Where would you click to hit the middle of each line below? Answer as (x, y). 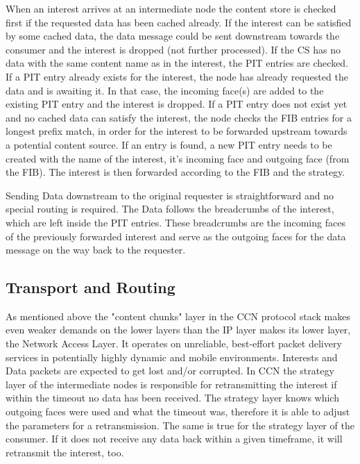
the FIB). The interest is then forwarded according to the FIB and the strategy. (175, 172)
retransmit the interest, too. (65, 452)
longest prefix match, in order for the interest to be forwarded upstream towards (177, 131)
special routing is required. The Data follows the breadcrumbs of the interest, (170, 209)
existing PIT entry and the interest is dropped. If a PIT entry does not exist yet (177, 104)
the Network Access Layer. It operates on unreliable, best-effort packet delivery (174, 343)
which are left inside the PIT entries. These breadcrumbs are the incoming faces (175, 222)
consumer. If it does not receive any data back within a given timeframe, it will (174, 439)
